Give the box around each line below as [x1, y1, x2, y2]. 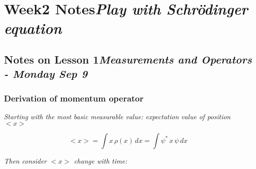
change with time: [74, 155, 128, 166]
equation [4, 18, 62, 38]
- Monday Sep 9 [4, 66, 88, 81]
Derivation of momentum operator [4, 92, 144, 104]
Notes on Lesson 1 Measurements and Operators [4, 51, 252, 67]
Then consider [4, 155, 47, 166]
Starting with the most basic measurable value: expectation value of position [4, 111, 231, 121]
